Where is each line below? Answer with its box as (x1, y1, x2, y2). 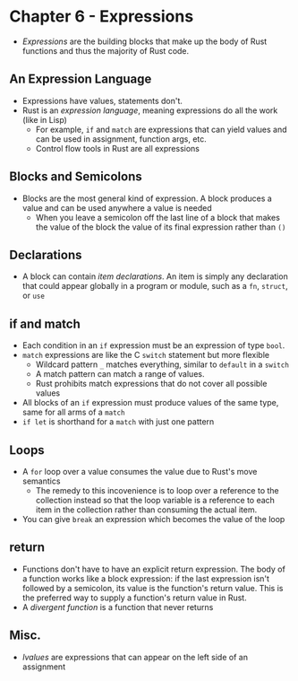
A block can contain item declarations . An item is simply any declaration (21, 271, 288, 282)
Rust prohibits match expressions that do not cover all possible (35, 379, 268, 389)
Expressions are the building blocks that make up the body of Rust (21, 36, 268, 47)
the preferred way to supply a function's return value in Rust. (21, 592, 248, 603)
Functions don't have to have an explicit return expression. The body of (21, 563, 286, 574)
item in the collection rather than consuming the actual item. (35, 504, 258, 515)
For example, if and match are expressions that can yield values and (35, 124, 287, 135)
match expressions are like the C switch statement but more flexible (21, 350, 270, 361)
